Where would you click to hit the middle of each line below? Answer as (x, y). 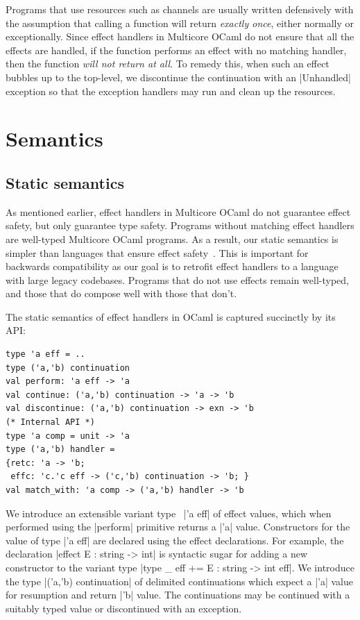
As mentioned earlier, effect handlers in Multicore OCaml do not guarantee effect (178, 211)
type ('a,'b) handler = (60, 450)
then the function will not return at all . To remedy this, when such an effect (168, 64)
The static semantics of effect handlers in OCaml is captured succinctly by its (171, 316)
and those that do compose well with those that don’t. (121, 293)
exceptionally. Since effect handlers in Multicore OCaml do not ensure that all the (180, 36)
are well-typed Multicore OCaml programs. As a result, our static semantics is (172, 238)
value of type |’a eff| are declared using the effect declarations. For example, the (175, 540)
